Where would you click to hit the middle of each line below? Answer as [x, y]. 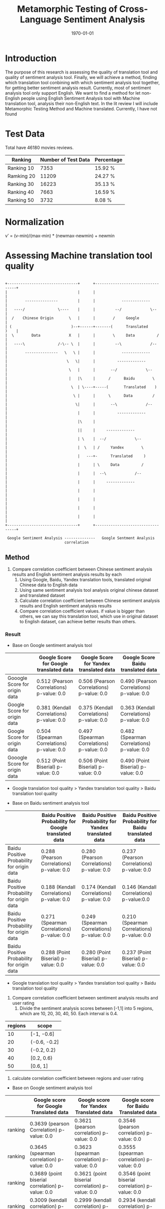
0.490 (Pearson [138, 681]
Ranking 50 [21, 200]
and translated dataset [42, 596]
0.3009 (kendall [48, 1200]
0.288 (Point [55, 952]
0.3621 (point [91, 1173]
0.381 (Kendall [54, 708]
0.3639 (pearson [50, 1124]
